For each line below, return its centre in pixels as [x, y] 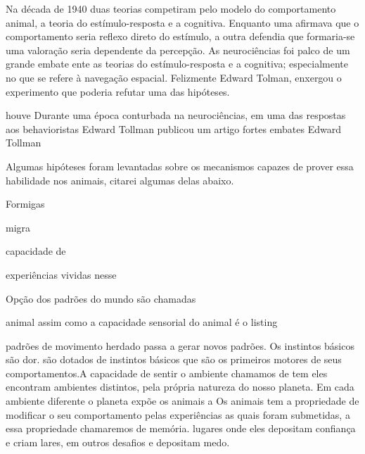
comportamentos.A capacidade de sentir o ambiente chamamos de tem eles [167, 373]
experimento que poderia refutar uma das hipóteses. [118, 91]
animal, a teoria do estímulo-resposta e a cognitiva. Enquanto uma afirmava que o [182, 22]
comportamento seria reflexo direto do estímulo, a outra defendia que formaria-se [180, 36]
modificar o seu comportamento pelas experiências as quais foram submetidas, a [178, 414]
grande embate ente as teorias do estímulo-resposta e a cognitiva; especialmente [177, 64]
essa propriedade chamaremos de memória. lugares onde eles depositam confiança [181, 428]
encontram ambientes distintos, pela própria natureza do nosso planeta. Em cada [180, 387]
